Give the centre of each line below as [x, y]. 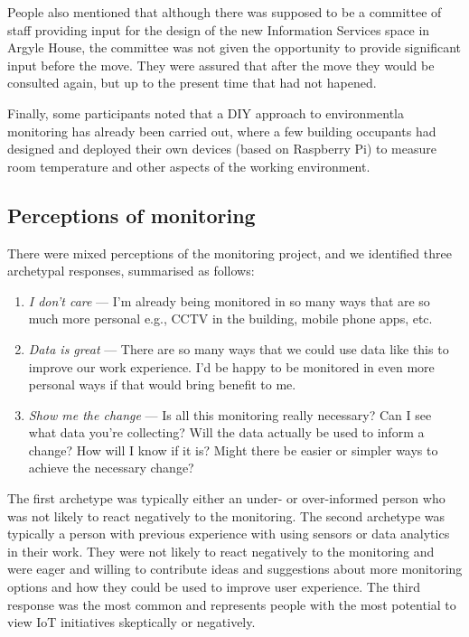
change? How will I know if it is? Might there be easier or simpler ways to [233, 450]
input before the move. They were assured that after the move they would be [221, 65]
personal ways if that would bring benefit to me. [162, 384]
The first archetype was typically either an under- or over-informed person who [226, 498]
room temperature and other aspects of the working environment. [189, 166]
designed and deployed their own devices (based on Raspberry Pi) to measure [222, 149]
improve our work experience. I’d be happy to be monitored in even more [231, 366]
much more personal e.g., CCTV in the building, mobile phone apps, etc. [230, 318]
